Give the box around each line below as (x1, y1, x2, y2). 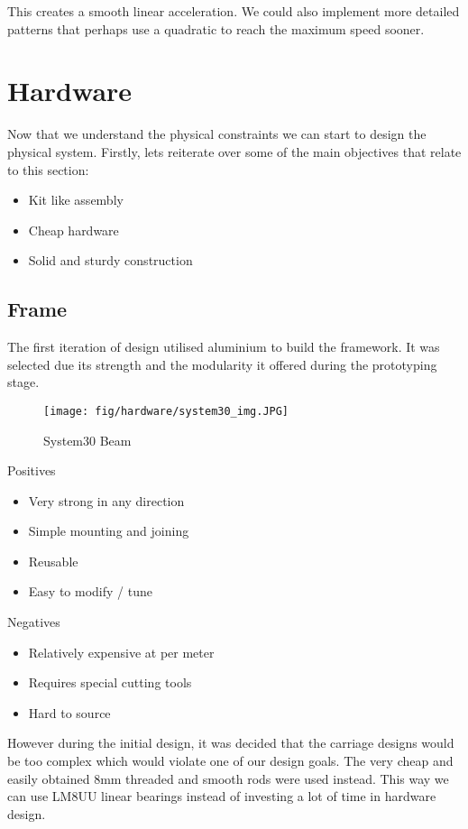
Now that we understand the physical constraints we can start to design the (7, 124, 427, 143)
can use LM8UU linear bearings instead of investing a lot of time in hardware (7, 787, 436, 806)
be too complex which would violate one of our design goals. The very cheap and (7, 751, 454, 770)
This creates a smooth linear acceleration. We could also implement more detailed (7, 2, 460, 20)
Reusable (28, 551, 78, 570)
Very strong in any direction (28, 491, 185, 510)
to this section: (7, 160, 89, 179)
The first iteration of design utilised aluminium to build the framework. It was (7, 337, 440, 356)
